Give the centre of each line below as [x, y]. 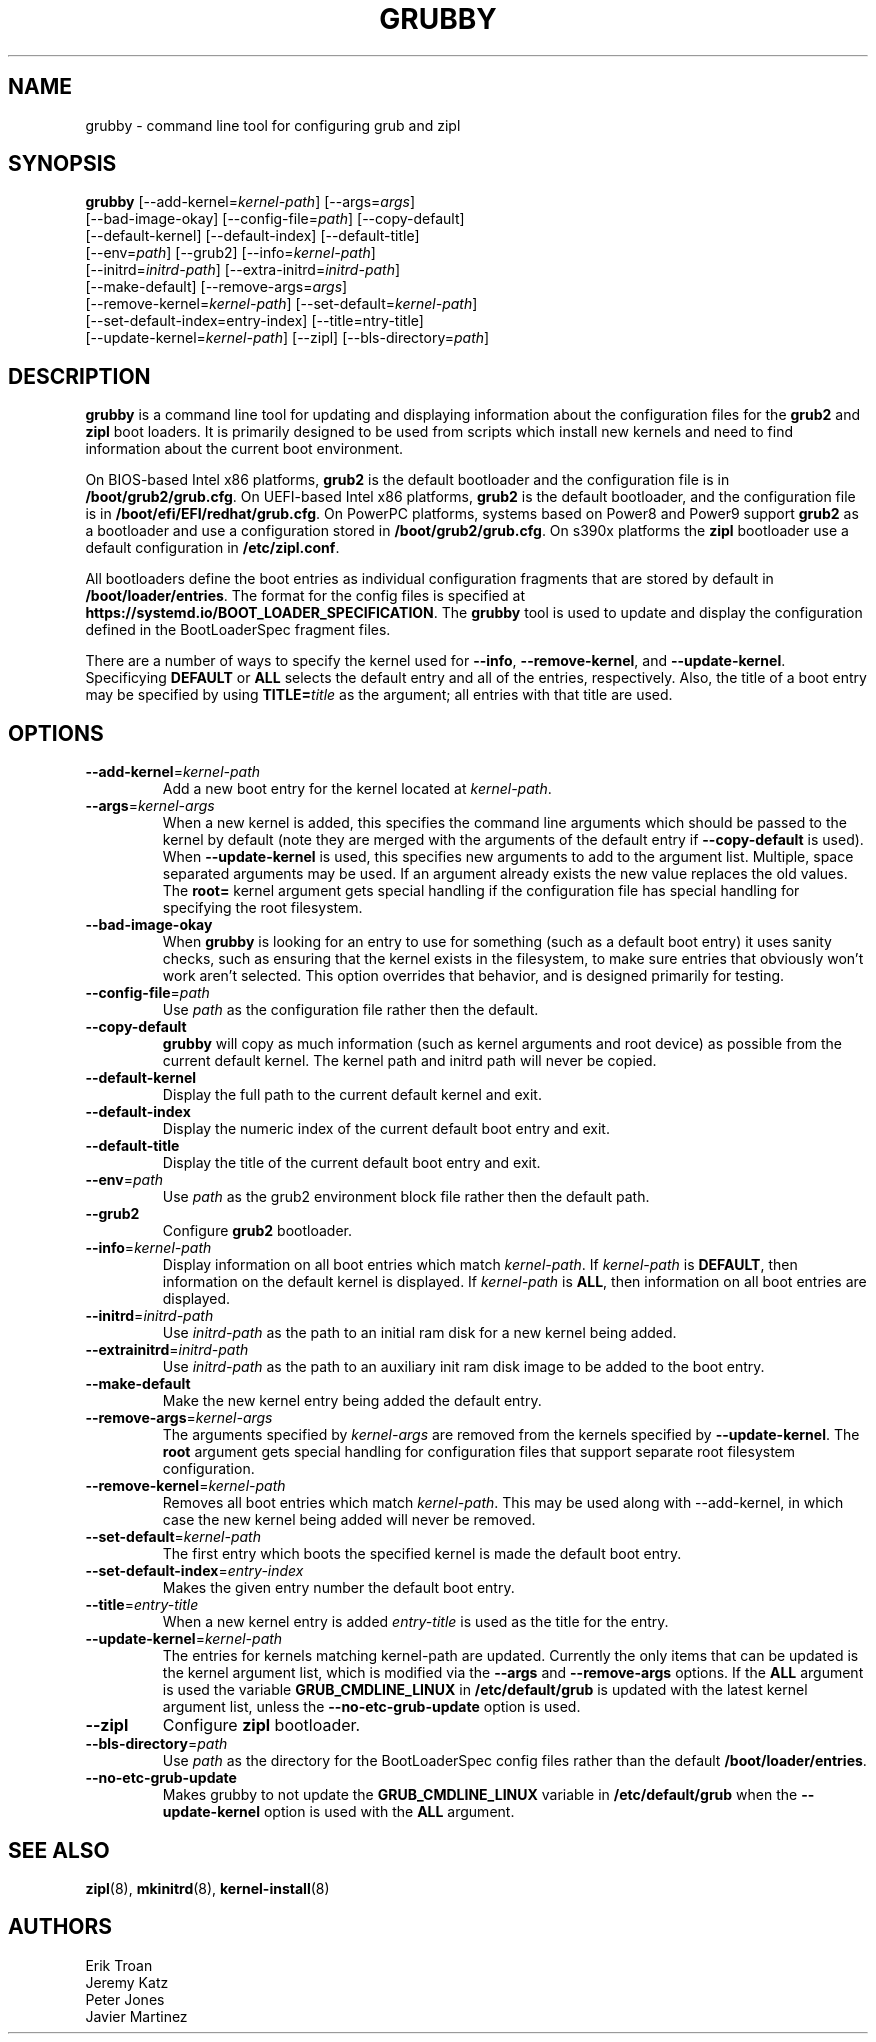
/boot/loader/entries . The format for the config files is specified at [305, 596]
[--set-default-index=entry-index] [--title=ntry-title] [254, 321]
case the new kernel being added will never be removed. [349, 1520]
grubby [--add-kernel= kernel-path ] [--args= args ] [250, 202]
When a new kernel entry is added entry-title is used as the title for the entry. [415, 1622]
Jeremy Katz [127, 1982]
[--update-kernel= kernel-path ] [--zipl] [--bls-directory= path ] [287, 338]
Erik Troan [119, 1965]
